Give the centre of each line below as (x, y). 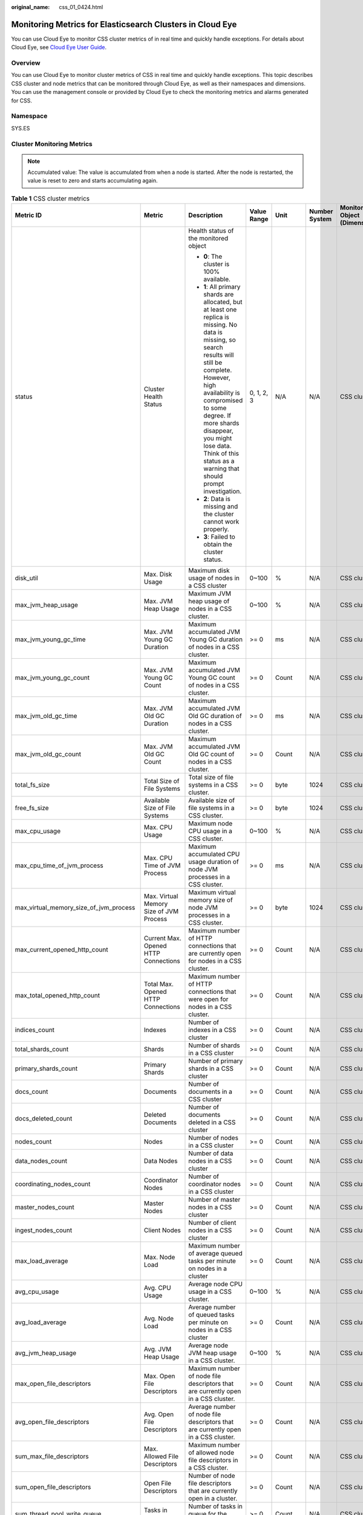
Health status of (211, 231)
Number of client (212, 1223)
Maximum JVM (210, 594)
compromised (223, 401)
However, (217, 378)
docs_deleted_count (44, 1119)
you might (218, 438)
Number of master (214, 1200)
